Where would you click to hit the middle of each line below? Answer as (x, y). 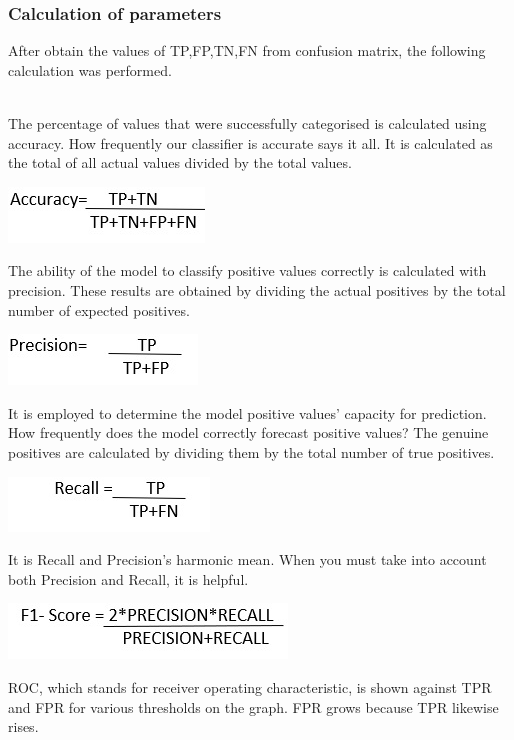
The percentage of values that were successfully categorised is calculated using (247, 123)
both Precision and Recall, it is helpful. (128, 578)
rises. (23, 726)
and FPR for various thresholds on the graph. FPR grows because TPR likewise (253, 706)
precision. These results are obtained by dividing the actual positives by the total (257, 289)
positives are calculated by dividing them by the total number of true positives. (251, 451)
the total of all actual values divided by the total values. (180, 162)
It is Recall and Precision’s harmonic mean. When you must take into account (247, 559)
